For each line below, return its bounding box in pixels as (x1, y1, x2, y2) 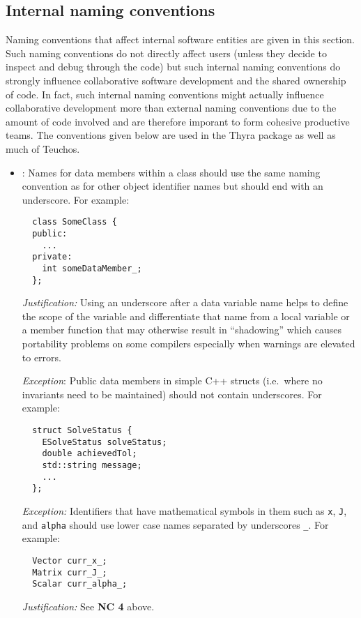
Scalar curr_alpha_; (32, 579, 128, 589)
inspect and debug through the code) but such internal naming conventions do (6, 59, 341, 74)
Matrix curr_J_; (32, 567, 107, 578)
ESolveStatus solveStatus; (42, 437, 167, 447)
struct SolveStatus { (32, 425, 132, 436)
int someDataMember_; (42, 263, 142, 273)
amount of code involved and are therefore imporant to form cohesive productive (6, 114, 350, 128)
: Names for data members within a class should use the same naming (22, 165, 321, 179)
